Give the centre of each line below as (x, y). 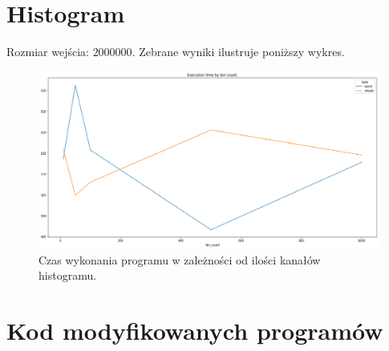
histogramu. (68, 275)
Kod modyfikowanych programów (195, 331)
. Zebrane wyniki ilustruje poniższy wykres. (238, 52)
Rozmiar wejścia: (48, 52)
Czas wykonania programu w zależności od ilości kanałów (180, 259)
